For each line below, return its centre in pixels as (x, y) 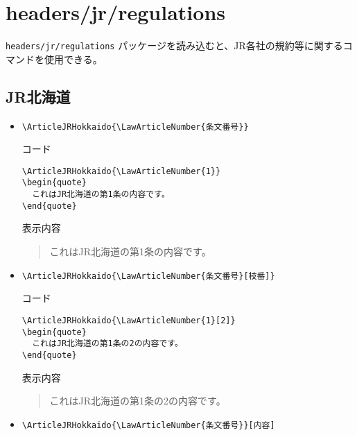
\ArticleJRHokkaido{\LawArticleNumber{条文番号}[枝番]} (148, 276)
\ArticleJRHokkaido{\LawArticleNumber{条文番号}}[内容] (148, 425)
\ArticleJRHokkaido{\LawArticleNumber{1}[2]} (129, 320)
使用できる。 (73, 59)
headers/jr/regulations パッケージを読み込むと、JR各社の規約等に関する (174, 45)
